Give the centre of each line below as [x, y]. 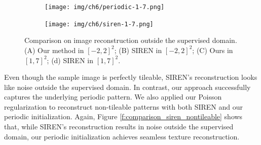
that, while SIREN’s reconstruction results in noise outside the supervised [119, 127]
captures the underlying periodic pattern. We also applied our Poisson [113, 97]
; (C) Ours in [213, 50]
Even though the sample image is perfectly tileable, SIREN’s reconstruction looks [131, 77]
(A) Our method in [54, 50]
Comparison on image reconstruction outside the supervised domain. [131, 40]
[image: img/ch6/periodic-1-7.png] [105, 7]
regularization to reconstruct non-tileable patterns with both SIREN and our [124, 106]
